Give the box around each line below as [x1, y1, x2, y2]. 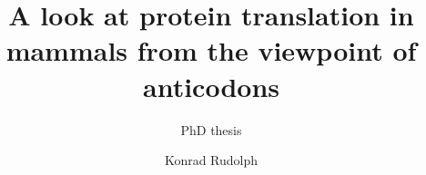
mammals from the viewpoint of [5, 32, 417, 69]
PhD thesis [180, 120, 242, 139]
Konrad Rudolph [164, 151, 259, 170]
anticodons [143, 67, 279, 104]
